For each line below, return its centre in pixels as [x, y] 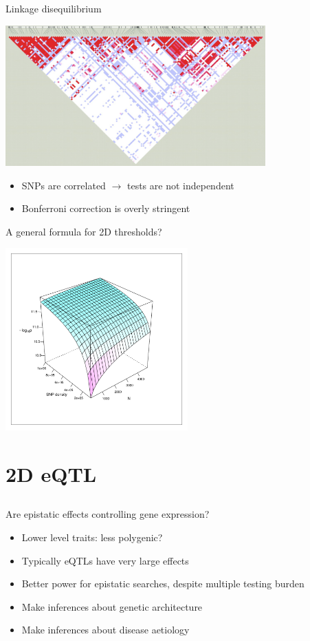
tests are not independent [180, 185]
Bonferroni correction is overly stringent [106, 208]
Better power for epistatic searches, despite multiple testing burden [163, 584]
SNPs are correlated [64, 185]
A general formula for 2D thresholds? [84, 231]
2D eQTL [51, 473]
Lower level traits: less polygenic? [92, 537]
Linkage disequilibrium [54, 8]
